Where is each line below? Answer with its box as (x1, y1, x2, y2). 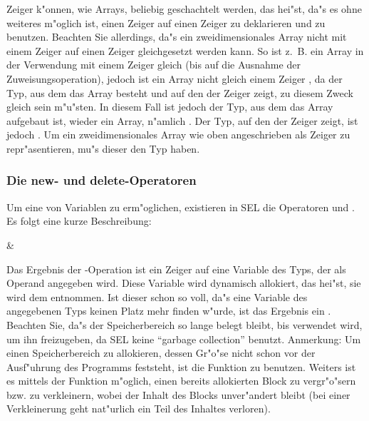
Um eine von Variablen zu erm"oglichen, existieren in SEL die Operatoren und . (6, 199, 355, 214)
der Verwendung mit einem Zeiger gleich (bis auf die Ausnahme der (6, 57, 301, 72)
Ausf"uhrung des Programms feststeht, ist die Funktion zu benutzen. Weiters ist (6, 359, 356, 374)
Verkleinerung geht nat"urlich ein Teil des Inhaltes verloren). (6, 401, 271, 416)
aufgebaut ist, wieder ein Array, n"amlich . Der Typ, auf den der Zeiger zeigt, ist (6, 113, 358, 128)
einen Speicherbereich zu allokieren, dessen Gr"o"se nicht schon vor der (6, 345, 316, 360)
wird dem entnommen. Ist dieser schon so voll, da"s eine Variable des (6, 289, 308, 304)
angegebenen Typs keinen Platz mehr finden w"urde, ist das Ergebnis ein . (6, 303, 331, 318)
